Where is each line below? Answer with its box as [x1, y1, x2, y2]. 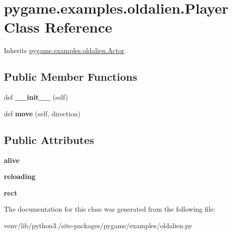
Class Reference [4, 17, 112, 37]
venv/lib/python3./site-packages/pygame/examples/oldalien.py [4, 220, 193, 230]
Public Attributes [4, 132, 94, 147]
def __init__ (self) [4, 92, 68, 102]
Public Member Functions [4, 69, 137, 84]
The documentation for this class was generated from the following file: [4, 204, 215, 214]
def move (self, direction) [4, 108, 81, 118]
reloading [4, 171, 36, 181]
